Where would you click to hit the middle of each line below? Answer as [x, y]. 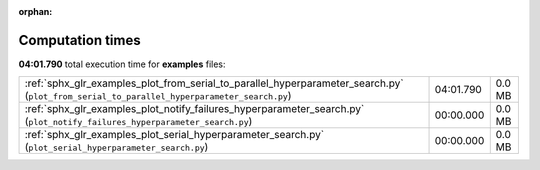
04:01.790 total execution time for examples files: [122, 64]
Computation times [79, 40]
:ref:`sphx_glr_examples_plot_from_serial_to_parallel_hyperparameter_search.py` [214, 83]
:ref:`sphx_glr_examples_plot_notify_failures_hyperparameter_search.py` [194, 109]
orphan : [35, 11]
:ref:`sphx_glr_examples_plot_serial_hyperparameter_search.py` [174, 135]
